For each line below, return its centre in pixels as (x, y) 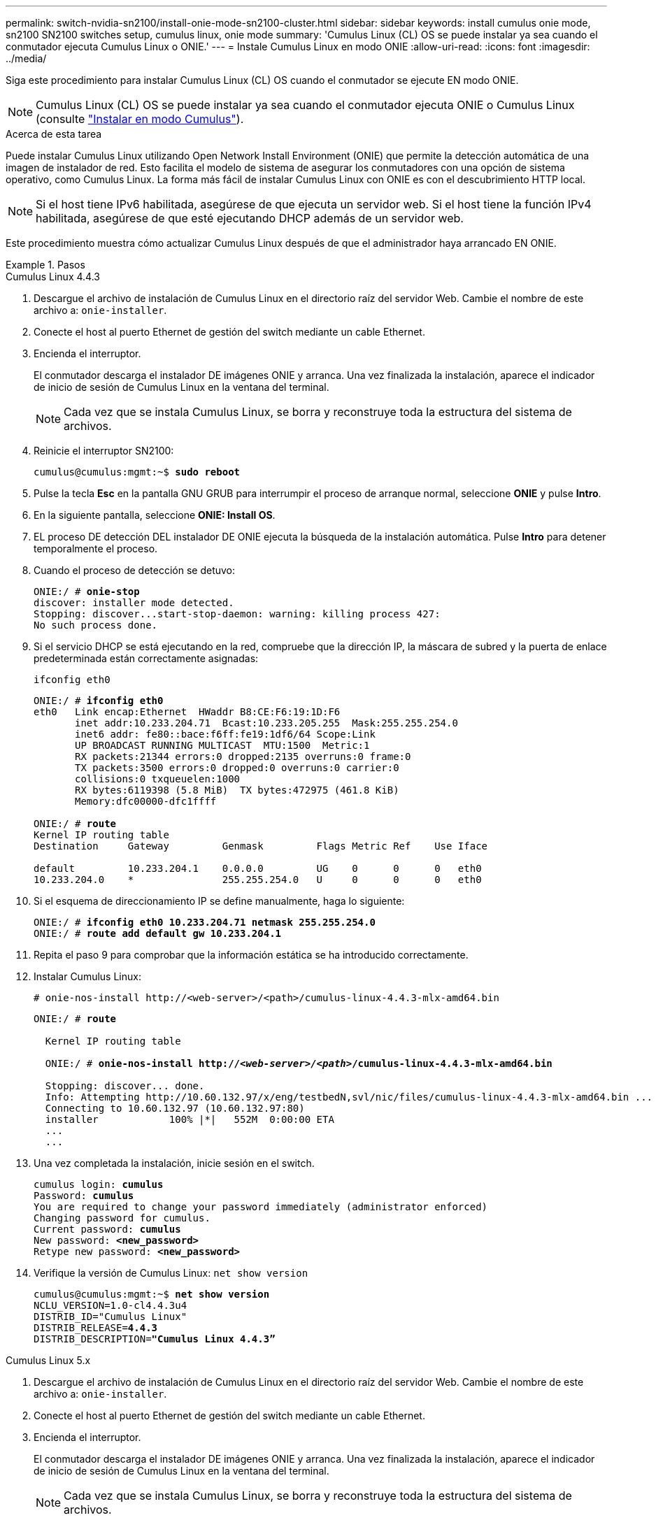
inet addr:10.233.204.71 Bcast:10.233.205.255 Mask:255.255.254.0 (266, 723)
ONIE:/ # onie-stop (87, 591)
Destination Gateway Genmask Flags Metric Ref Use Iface (261, 846)
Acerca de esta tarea (54, 134)
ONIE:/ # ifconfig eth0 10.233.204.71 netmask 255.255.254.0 (205, 922)
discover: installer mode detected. (134, 603)
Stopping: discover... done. (125, 1086)
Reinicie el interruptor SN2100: (104, 451)
